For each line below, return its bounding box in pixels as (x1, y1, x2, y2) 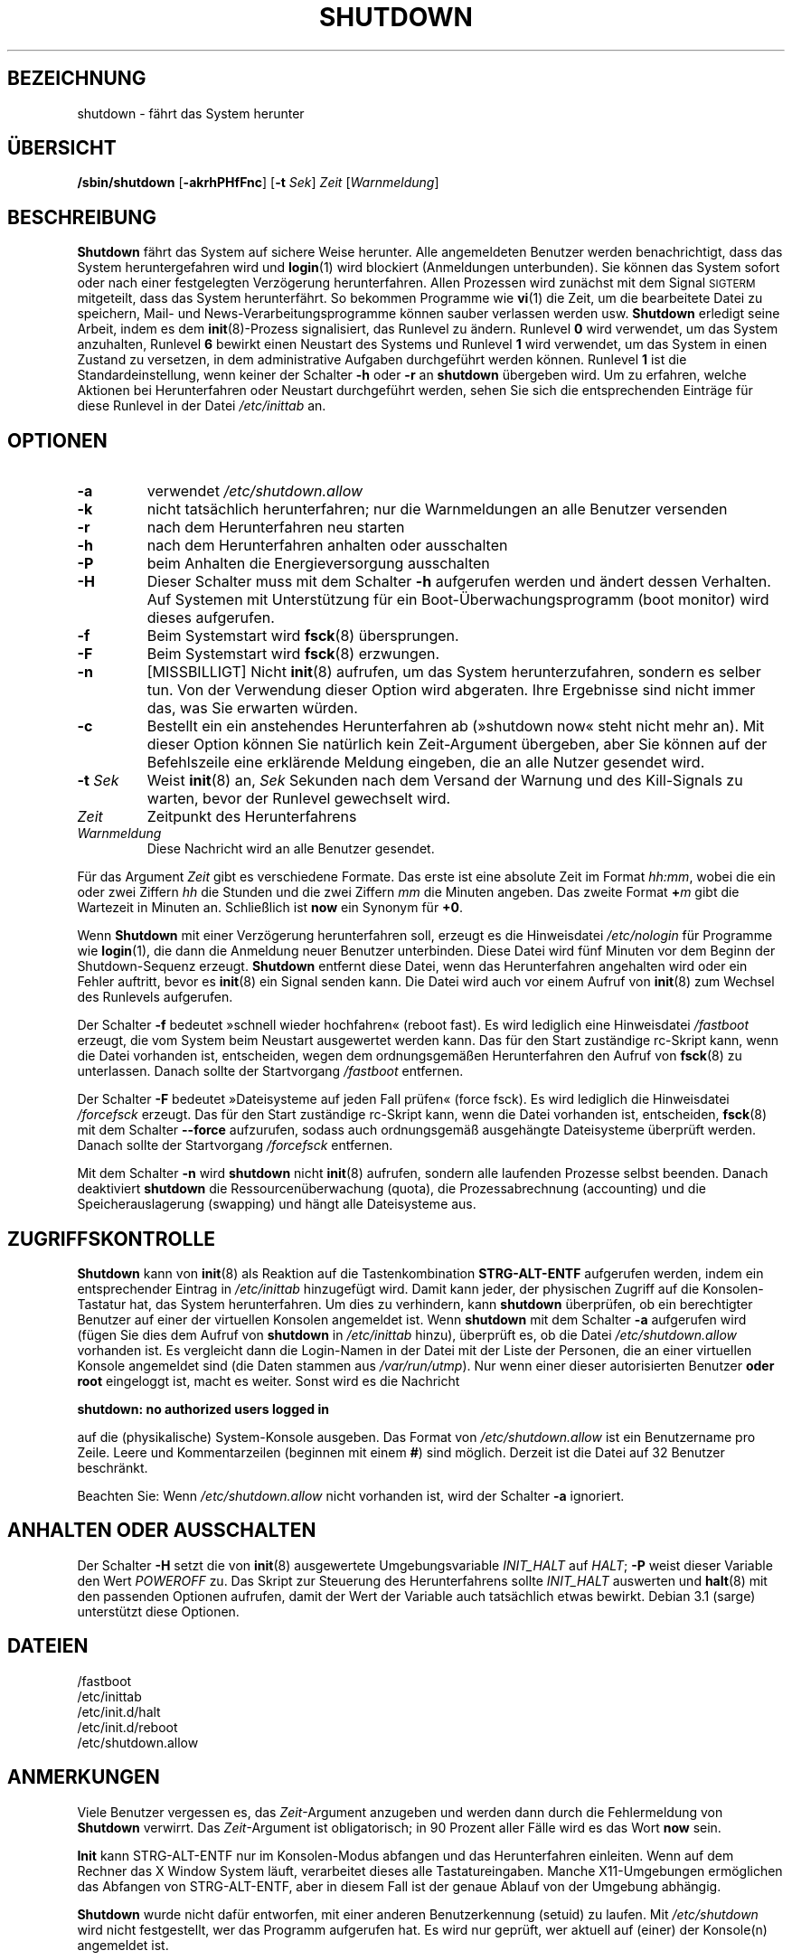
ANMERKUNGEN (7, 1766, 160, 1789)
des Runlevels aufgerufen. (77, 989, 233, 1005)
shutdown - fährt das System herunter (77, 105, 305, 121)
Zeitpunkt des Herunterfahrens (146, 807, 357, 826)
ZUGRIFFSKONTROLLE (7, 1227, 216, 1250)
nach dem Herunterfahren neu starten (146, 518, 405, 537)
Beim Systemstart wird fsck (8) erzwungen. (146, 645, 440, 664)
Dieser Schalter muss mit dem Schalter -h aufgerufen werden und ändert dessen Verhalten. (146, 572, 771, 591)
